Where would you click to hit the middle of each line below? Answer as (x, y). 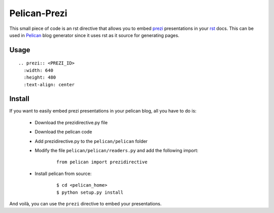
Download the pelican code (63, 132)
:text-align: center (49, 84)
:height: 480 (40, 78)
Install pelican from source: (63, 173)
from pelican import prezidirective (102, 162)
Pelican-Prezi (38, 13)
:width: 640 (38, 70)
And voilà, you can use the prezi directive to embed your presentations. (85, 203)
